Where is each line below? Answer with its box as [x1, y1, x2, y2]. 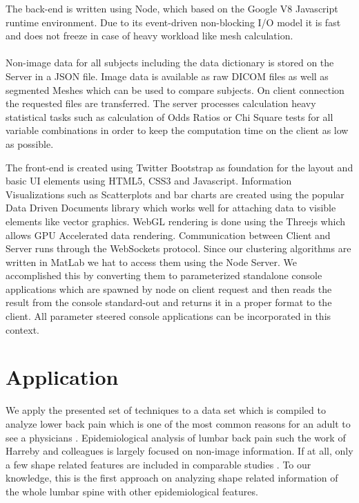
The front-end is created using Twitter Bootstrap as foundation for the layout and [6, 160, 353, 174]
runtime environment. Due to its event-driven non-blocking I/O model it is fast [6, 15, 341, 29]
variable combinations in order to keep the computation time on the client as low [6, 123, 349, 137]
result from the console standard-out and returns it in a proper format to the [6, 295, 332, 310]
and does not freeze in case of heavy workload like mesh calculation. [6, 28, 293, 43]
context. [6, 322, 39, 336]
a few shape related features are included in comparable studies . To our [6, 457, 311, 471]
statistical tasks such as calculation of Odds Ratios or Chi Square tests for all [6, 109, 333, 124]
